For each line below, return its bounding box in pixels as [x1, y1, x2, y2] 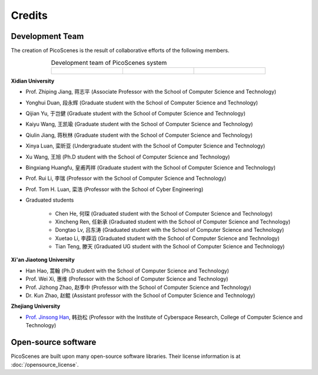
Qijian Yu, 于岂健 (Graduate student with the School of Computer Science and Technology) [25, 110, 246, 117]
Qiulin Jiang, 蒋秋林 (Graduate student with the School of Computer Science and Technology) [25, 131, 253, 139]
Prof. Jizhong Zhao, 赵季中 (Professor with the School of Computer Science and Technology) [25, 284, 251, 291]
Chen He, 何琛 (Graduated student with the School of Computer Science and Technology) [55, 210, 273, 217]
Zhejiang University [11, 302, 61, 310]
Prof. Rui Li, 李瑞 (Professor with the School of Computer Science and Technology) [25, 175, 227, 182]
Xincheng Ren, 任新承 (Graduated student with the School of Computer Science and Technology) [55, 218, 291, 225]
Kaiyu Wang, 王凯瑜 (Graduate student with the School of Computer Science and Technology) [25, 121, 253, 128]
